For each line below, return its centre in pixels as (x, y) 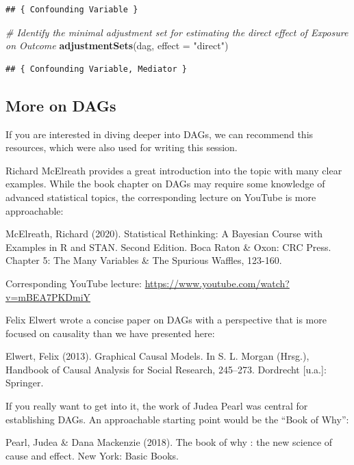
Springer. (25, 383)
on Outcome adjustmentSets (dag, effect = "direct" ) (117, 45)
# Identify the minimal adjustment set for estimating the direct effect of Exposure (177, 32)
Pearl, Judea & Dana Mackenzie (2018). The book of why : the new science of (169, 442)
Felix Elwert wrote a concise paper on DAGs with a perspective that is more (166, 320)
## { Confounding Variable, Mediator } (96, 69)
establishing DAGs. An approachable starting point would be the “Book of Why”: (177, 419)
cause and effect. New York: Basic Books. (92, 455)
